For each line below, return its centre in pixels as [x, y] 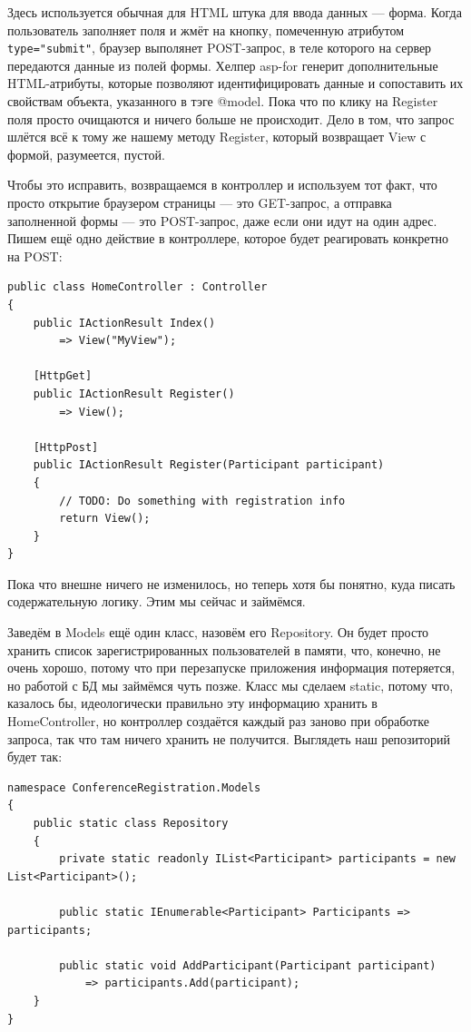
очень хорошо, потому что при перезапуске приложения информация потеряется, [231, 668]
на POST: [35, 256]
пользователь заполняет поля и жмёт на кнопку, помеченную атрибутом [206, 29]
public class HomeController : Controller [137, 287]
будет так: [35, 757]
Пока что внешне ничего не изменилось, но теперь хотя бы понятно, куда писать [231, 583]
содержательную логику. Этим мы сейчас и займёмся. [157, 601]
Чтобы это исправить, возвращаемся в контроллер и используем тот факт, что [222, 185]
